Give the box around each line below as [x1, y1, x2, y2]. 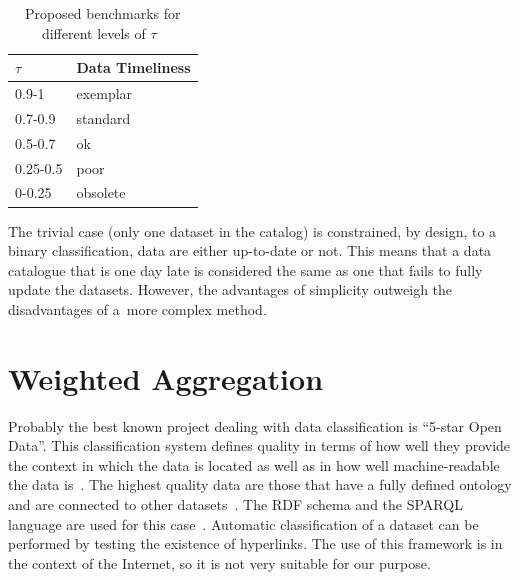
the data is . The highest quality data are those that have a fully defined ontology [8, 474, 512, 495]
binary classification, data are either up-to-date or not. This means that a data [8, 240, 492, 261]
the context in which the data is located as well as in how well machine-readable [8, 454, 500, 475]
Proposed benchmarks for [24, 3, 181, 23]
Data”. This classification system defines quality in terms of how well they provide [8, 435, 511, 456]
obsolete [76, 182, 126, 203]
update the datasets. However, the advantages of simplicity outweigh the [8, 279, 453, 300]
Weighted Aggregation [8, 357, 324, 398]
